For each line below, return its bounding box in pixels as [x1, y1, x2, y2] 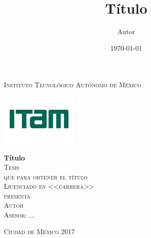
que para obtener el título [4, 171, 88, 181]
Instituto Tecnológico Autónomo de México [4, 79, 141, 90]
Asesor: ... [4, 210, 35, 220]
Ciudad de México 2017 [4, 226, 75, 236]
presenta [4, 190, 31, 200]
